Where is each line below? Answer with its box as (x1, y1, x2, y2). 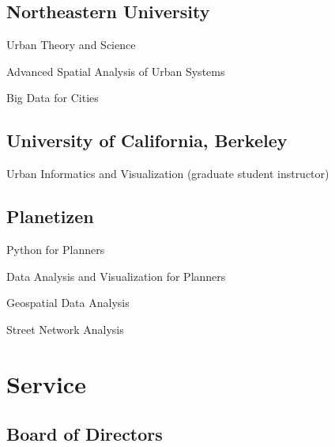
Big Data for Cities (6, 89, 99, 106)
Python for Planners (6, 241, 105, 257)
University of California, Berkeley (6, 128, 288, 153)
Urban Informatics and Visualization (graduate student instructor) (6, 165, 329, 182)
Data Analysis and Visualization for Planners (6, 267, 226, 284)
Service (6, 367, 86, 400)
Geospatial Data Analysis (6, 294, 130, 311)
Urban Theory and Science (6, 36, 136, 53)
